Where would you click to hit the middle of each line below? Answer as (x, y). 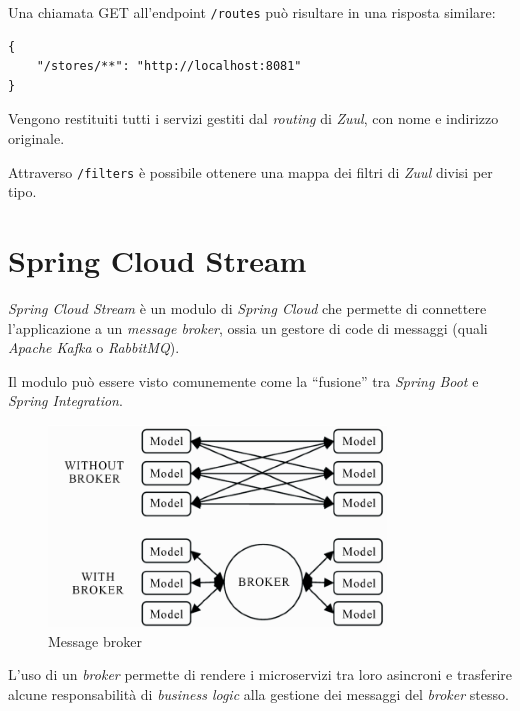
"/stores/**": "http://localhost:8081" (169, 66)
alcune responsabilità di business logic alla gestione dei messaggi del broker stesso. (258, 694)
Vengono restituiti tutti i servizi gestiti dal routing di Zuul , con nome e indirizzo (253, 118)
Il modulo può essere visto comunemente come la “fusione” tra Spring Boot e (243, 380)
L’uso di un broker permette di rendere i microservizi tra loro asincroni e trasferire (260, 674)
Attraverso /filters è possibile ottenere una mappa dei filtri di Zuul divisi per (250, 171)
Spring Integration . (65, 400)
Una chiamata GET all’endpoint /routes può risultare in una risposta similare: (252, 12)
